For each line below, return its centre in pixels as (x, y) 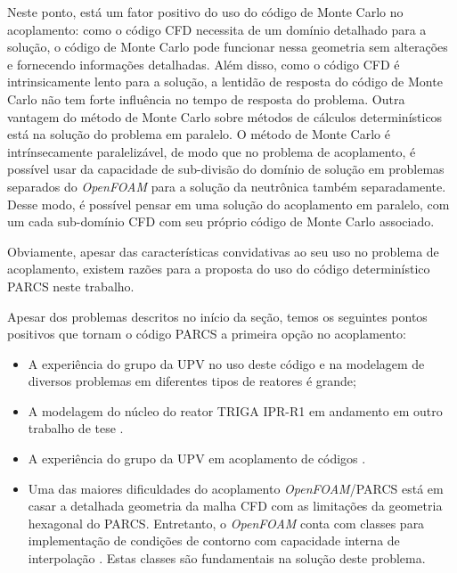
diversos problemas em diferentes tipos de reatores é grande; (192, 381)
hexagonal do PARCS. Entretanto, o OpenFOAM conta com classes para (226, 523)
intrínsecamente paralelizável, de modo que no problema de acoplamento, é (212, 151)
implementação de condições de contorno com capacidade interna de (214, 540)
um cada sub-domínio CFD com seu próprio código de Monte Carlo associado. (221, 221)
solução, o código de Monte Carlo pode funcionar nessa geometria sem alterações (228, 47)
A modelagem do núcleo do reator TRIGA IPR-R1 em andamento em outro (235, 410)
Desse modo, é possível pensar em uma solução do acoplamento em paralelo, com (228, 204)
